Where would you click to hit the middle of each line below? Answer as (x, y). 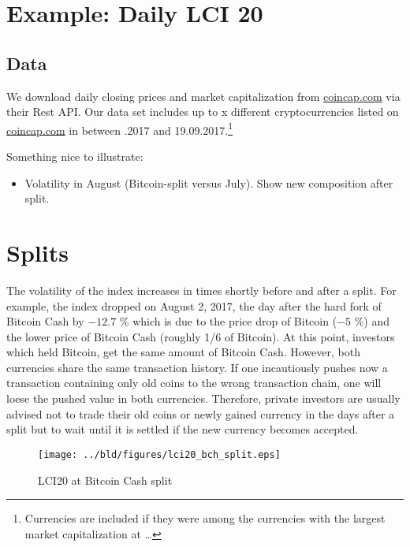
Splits (37, 252)
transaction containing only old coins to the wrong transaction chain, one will (194, 383)
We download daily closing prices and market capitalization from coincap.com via (203, 96)
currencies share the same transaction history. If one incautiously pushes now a (197, 367)
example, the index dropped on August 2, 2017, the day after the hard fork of (194, 305)
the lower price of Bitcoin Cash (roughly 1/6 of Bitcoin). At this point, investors (201, 336)
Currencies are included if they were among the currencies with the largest (205, 518)
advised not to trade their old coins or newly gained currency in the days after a (201, 413)
